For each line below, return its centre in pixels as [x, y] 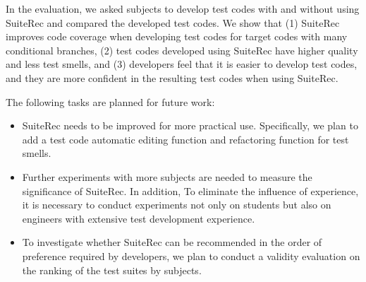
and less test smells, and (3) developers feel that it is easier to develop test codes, [182, 64]
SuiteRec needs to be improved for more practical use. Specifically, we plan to [190, 125]
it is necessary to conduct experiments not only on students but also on [177, 205]
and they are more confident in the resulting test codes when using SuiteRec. [172, 77]
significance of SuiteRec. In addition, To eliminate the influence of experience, [190, 190]
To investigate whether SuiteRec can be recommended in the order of [172, 242]
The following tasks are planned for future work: [110, 101]
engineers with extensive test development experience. [139, 218]
